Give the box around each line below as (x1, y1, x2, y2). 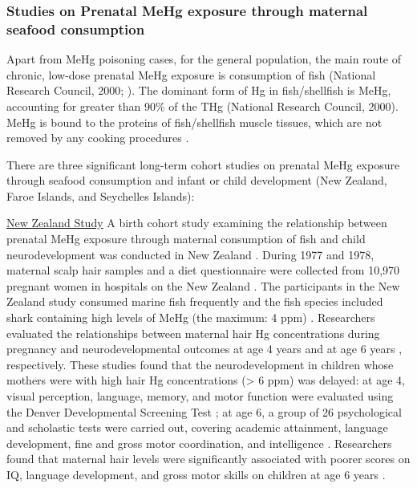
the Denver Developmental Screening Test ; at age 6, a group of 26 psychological (6, 403, 402, 420)
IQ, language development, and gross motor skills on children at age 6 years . (6, 466, 386, 482)
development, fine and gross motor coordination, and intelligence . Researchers (6, 434, 392, 451)
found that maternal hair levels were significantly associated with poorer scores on (6, 450, 411, 467)
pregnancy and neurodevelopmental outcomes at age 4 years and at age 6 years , (6, 340, 403, 357)
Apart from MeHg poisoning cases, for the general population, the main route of (6, 51, 402, 67)
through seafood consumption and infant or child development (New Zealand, (6, 172, 387, 189)
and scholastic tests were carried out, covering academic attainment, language (6, 419, 388, 436)
